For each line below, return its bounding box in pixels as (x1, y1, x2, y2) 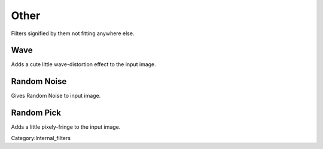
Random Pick (11, 108, 62, 118)
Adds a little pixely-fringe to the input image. (11, 123, 121, 131)
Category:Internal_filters (11, 134, 71, 141)
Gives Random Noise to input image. (11, 92, 101, 100)
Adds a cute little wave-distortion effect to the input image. (11, 61, 157, 68)
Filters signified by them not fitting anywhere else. (11, 30, 135, 37)
